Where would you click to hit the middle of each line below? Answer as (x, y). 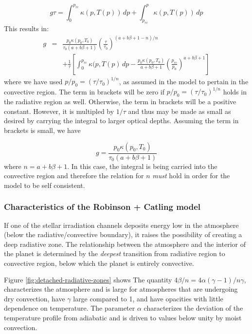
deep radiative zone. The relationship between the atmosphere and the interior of (125, 244)
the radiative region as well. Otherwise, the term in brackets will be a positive (120, 102)
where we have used (33, 81)
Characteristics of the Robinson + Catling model (102, 207)
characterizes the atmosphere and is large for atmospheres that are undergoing (121, 289)
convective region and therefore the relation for (74, 176)
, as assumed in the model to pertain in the (184, 81)
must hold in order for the (191, 176)
